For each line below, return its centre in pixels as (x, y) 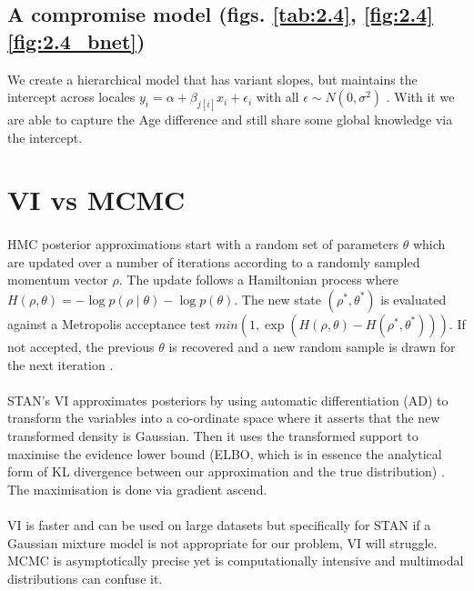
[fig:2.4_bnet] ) (76, 40)
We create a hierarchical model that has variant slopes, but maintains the (212, 79)
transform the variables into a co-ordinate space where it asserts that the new (224, 418)
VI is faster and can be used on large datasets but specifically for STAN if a (219, 524)
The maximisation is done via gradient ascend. (137, 489)
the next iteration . (61, 364)
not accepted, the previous (81, 346)
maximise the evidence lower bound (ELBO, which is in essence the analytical (225, 453)
